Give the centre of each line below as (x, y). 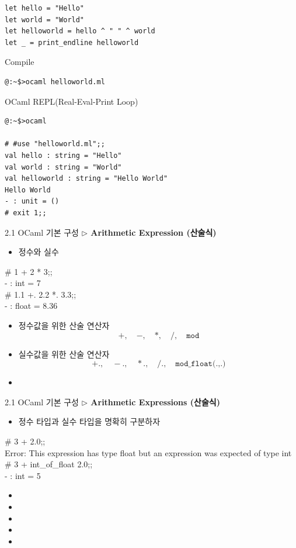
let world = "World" (45, 20)
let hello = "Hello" (45, 8)
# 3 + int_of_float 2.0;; (49, 464)
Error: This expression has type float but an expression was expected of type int (148, 452)
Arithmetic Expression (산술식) (154, 232)
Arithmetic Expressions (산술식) (155, 401)
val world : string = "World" (63, 167)
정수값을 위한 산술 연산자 (64, 325)
